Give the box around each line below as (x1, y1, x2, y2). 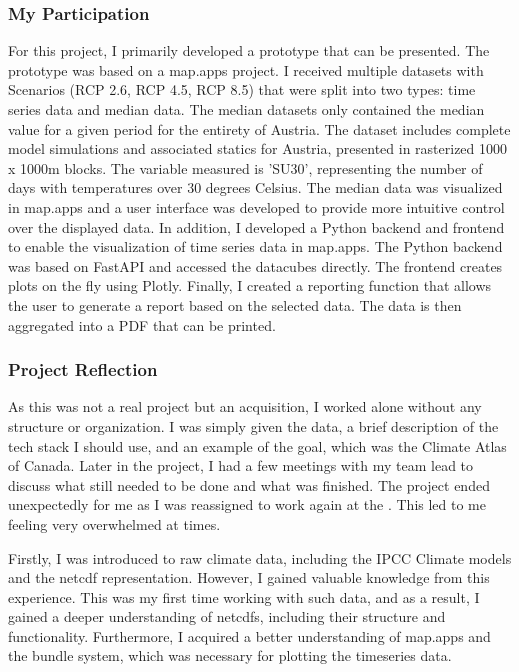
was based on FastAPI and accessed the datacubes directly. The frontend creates (8, 255, 503, 276)
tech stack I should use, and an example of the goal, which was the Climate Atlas (8, 435, 507, 456)
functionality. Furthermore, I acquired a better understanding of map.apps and (8, 625, 491, 646)
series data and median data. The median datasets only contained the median (8, 99, 485, 119)
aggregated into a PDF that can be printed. (8, 314, 276, 335)
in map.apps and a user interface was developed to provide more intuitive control (8, 196, 505, 217)
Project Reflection (8, 357, 158, 382)
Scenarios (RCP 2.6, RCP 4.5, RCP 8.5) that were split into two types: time (8, 79, 476, 100)
